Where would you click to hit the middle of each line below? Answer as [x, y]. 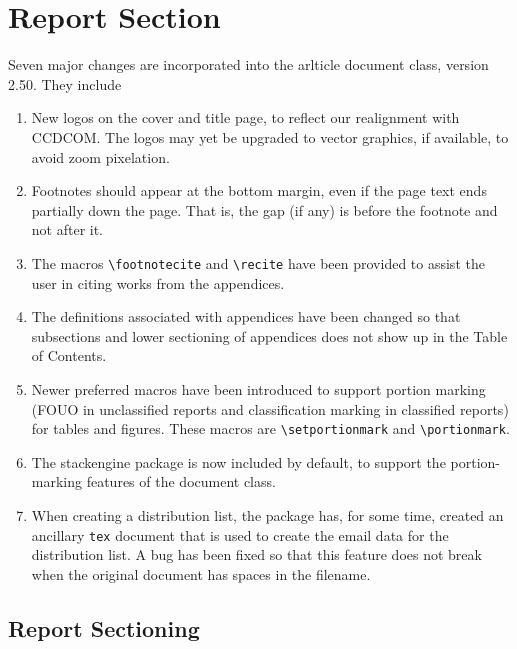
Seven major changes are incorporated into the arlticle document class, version [248, 64]
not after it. [67, 229]
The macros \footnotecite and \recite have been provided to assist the [258, 262]
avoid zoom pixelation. [100, 156]
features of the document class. [181, 481]
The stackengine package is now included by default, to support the [238, 461]
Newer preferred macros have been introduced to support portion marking [258, 388]
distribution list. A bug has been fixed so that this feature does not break [256, 554]
